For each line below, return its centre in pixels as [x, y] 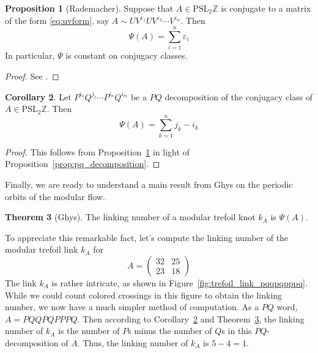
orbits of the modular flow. [55, 196]
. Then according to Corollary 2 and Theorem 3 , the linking [191, 318]
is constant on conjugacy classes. [127, 55]
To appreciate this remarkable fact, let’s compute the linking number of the [147, 237]
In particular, [30, 55]
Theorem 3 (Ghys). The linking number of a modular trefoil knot [130, 217]
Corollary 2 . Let [38, 96]
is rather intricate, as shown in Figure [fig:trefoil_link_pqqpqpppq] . [179, 282]
